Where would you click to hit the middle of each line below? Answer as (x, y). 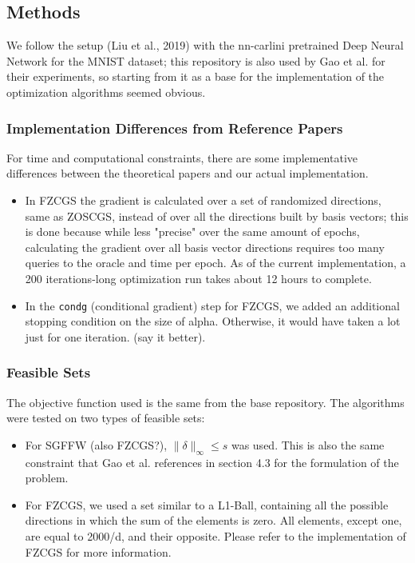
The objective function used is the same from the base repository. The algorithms (206, 402)
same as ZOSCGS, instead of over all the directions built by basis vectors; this (217, 216)
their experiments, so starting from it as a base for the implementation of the (196, 76)
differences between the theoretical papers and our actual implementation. (188, 173)
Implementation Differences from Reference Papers (175, 128)
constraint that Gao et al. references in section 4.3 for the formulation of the (212, 462)
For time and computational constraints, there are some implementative (182, 157)
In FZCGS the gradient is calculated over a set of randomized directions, (203, 200)
